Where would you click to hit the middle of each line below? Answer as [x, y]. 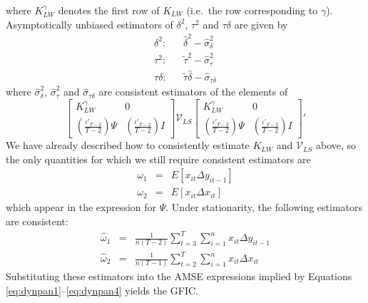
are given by [261, 24]
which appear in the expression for [81, 207]
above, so [336, 145]
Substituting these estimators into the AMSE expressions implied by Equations [179, 276]
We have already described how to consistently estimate [128, 145]
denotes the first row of [109, 10]
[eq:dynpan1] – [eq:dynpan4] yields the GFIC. [102, 290]
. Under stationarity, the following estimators [264, 207]
